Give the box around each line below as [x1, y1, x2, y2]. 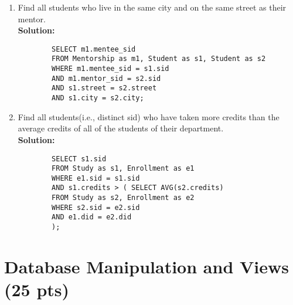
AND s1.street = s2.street [52, 84, 157, 93]
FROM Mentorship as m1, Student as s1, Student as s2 [52, 55, 266, 63]
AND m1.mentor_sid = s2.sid [52, 74, 161, 83]
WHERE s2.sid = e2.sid [52, 203, 140, 212]
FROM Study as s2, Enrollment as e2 [52, 194, 195, 202]
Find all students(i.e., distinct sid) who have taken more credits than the [18, 110, 280, 123]
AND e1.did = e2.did [52, 213, 132, 222]
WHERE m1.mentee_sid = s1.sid [52, 65, 169, 73]
